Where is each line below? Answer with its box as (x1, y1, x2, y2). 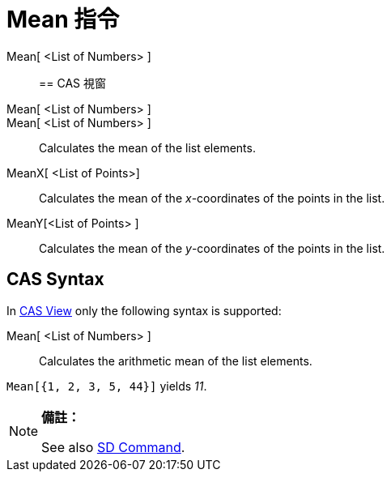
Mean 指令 (6, 6, 120, 33)
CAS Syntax (6, 269, 104, 290)
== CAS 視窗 (39, 75, 106, 90)
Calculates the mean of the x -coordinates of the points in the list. (39, 190, 385, 205)
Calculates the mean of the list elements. (39, 140, 256, 155)
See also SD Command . (41, 438, 185, 455)
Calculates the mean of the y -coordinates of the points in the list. (39, 241, 385, 255)
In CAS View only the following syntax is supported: (6, 303, 282, 318)
